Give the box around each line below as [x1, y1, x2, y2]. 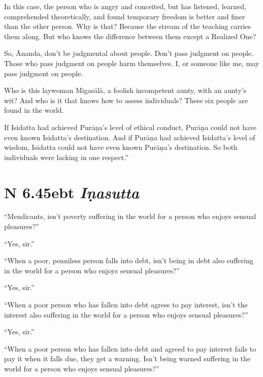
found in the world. [4, 105, 64, 115]
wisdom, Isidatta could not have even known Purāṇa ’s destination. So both [4, 142, 238, 152]
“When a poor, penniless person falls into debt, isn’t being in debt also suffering [4, 255, 253, 266]
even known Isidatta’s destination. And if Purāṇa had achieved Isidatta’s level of [4, 132, 255, 142]
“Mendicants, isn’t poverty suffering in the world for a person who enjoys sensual [4, 211, 256, 222]
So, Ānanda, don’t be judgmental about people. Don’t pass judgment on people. [4, 48, 254, 58]
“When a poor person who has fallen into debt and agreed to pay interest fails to [4, 343, 256, 354]
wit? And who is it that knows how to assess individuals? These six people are [4, 95, 248, 105]
